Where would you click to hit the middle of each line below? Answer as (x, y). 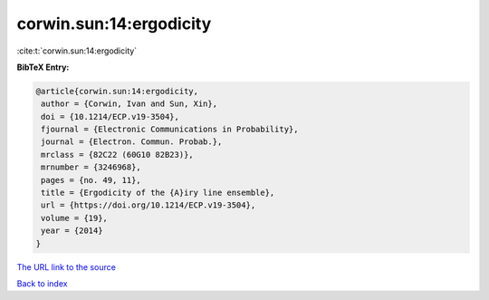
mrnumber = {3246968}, (91, 167)
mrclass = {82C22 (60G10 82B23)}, (117, 155)
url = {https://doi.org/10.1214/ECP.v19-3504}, (149, 205)
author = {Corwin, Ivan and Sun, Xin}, (129, 104)
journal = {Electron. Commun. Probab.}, (132, 142)
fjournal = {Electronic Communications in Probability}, (170, 130)
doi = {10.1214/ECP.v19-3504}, (110, 116)
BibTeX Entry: (43, 67)
